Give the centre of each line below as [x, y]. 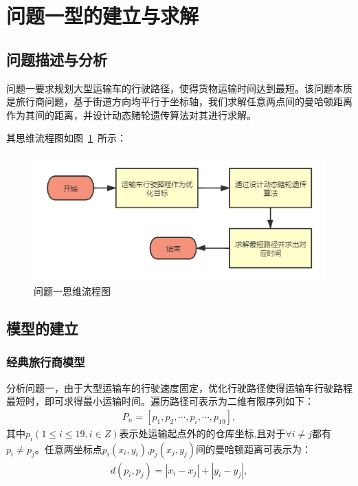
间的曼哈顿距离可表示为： [253, 449]
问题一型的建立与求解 [103, 15]
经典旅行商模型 [46, 362]
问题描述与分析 [57, 59]
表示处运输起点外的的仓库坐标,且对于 [202, 433]
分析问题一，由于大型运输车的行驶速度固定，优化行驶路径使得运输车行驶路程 [179, 387]
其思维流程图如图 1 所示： [66, 138]
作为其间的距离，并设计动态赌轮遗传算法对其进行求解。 [131, 114]
